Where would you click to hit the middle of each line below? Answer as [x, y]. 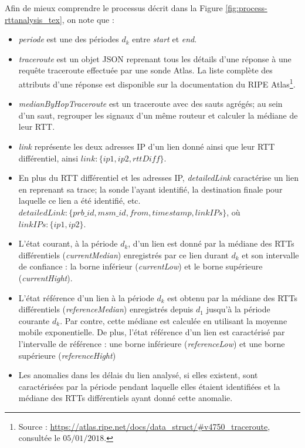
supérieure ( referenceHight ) [67, 355]
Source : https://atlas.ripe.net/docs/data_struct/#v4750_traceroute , [144, 426]
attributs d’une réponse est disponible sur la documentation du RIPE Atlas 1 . [157, 83]
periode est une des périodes [69, 39]
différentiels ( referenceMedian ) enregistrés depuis [106, 309]
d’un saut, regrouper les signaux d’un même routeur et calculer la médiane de [158, 115]
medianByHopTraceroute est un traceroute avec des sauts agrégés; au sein [150, 104]
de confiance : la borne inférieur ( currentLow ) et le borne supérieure [140, 266]
